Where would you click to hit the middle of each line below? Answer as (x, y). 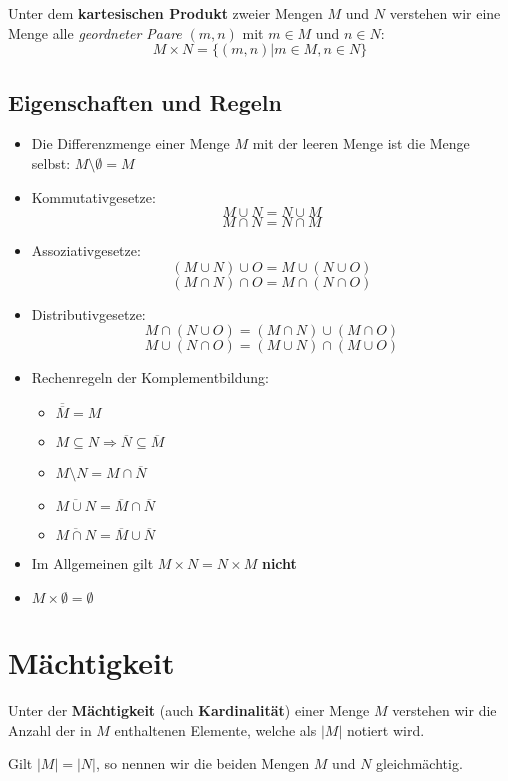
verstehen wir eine (445, 13)
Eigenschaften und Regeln (145, 101)
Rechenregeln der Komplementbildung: (150, 377)
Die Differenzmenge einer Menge (130, 143)
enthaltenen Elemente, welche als (215, 729)
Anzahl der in (50, 729)
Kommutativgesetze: (93, 196)
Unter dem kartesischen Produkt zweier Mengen (165, 13)
